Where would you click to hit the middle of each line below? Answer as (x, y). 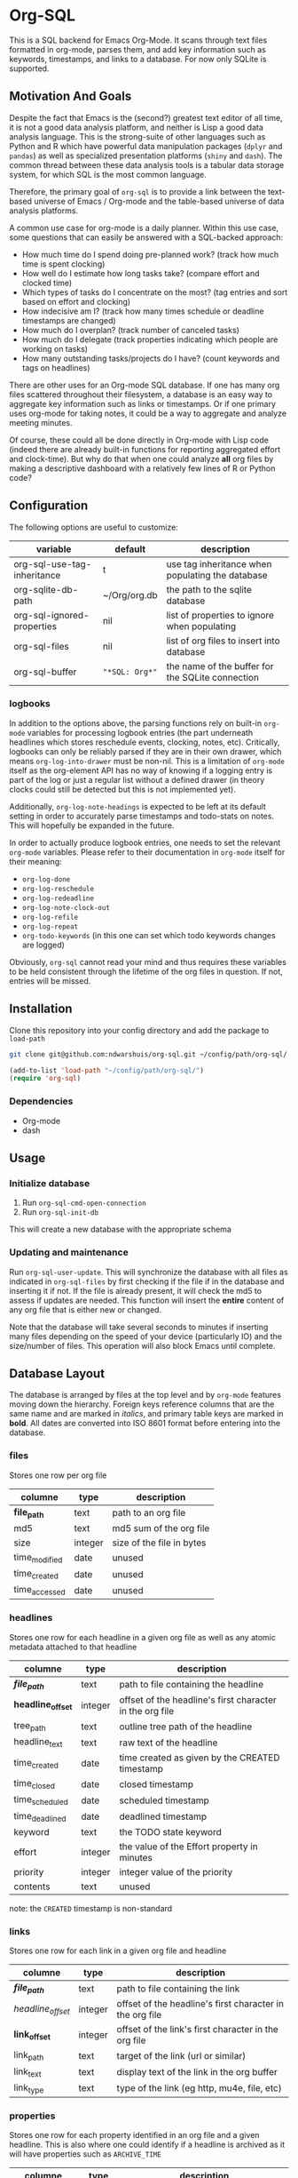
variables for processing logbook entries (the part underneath (140, 732)
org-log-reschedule (58, 889)
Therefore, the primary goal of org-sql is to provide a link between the (137, 191)
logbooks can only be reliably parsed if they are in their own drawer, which (145, 751)
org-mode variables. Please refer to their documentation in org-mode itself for (147, 852)
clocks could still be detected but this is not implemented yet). (123, 789)
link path (29, 2056)
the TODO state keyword (170, 1831)
